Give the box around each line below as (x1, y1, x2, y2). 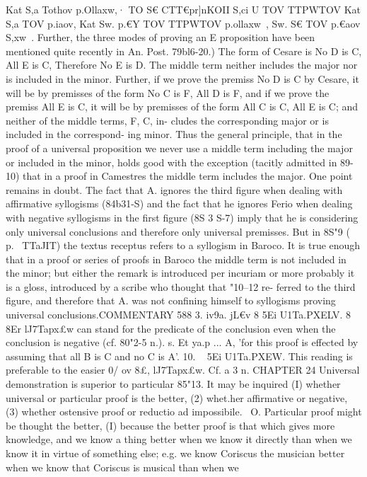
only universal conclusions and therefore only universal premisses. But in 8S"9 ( (6, 224, 350, 238)
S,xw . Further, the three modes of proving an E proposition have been (6, 30, 315, 45)
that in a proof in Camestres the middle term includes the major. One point (23, 168, 353, 183)
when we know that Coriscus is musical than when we (6, 459, 239, 474)
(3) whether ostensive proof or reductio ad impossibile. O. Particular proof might (6, 404, 362, 419)
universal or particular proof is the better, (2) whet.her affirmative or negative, (6, 390, 348, 405)
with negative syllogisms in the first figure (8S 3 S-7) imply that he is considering (6, 209, 359, 224)
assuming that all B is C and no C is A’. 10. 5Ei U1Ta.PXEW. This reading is (6, 348, 353, 363)
